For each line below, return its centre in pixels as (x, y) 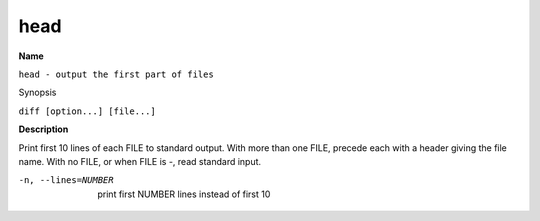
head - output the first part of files (116, 74)
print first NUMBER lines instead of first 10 (184, 194)
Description (43, 129)
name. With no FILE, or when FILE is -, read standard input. (140, 161)
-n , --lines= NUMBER (66, 180)
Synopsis (37, 92)
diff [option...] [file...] (87, 111)
